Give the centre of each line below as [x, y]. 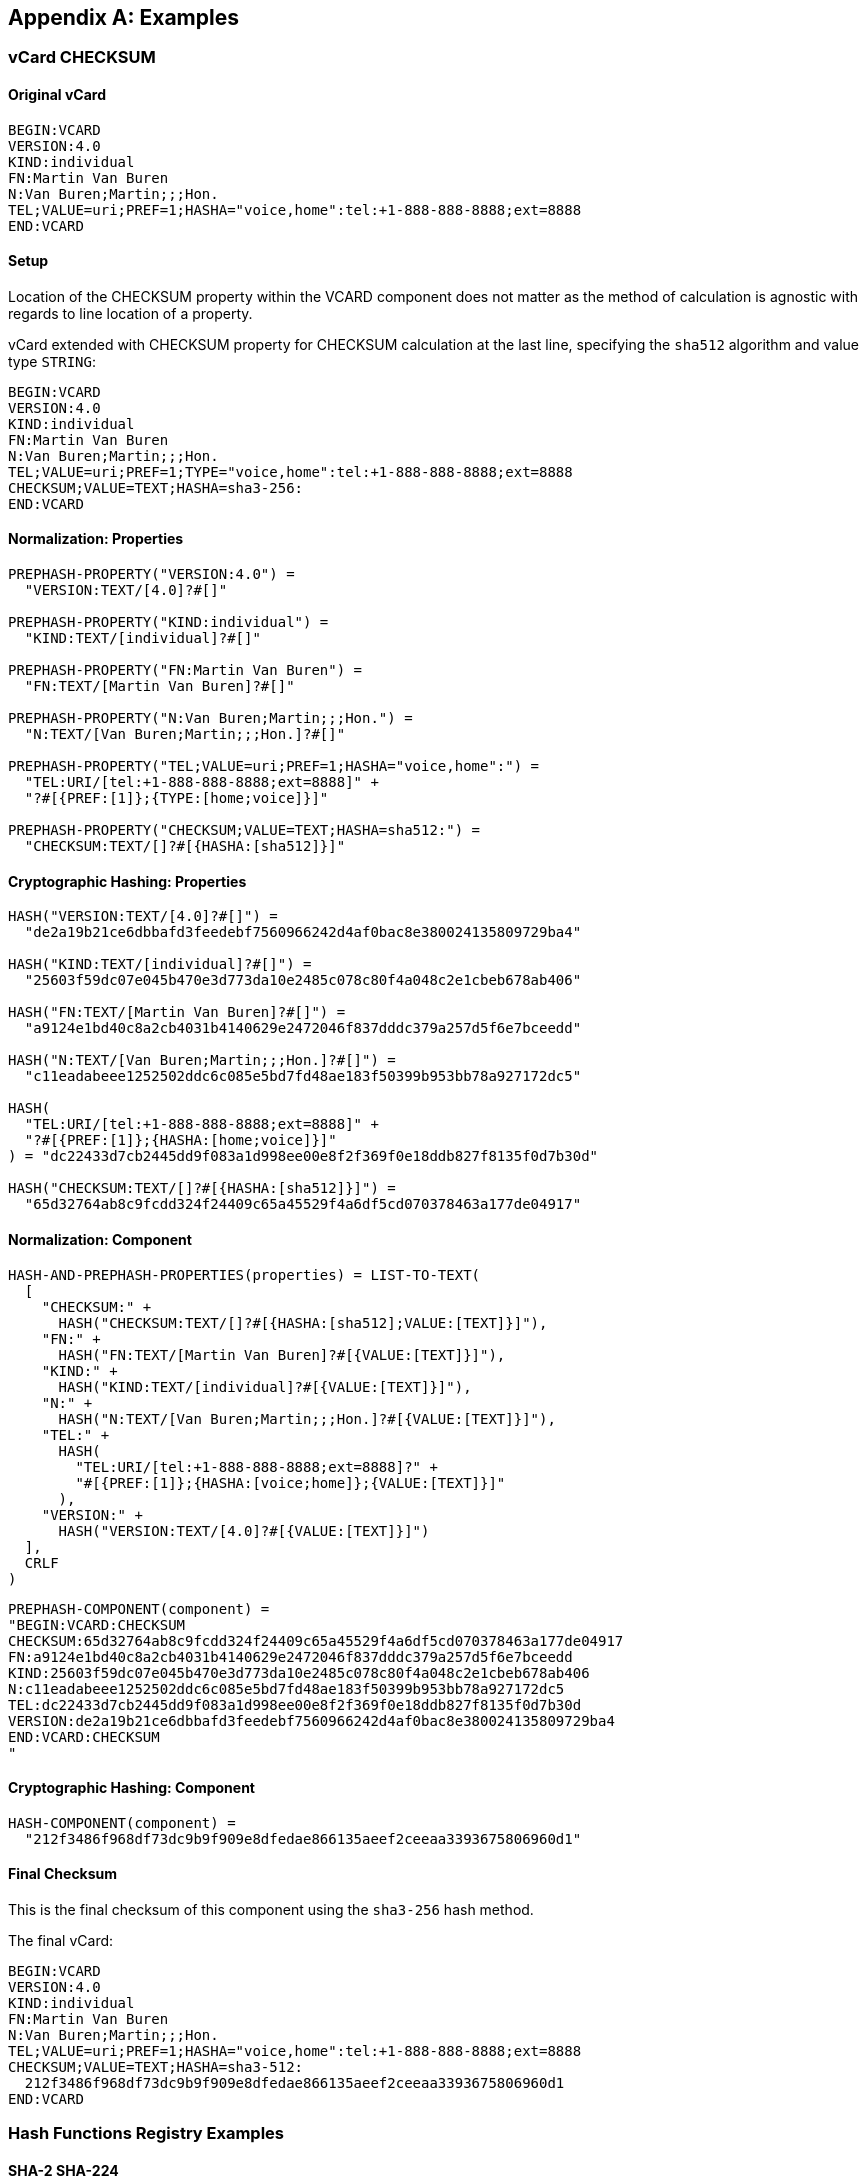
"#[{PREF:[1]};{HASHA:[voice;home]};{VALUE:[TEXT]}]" [290, 1482]
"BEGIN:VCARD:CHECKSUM [97, 1624]
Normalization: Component [100, 1239]
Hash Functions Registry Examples [146, 2133]
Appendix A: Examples [123, 17]
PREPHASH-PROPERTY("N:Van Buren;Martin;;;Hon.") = [210, 718]
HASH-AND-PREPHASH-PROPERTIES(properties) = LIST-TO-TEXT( [244, 1274]
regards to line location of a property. [130, 313]
